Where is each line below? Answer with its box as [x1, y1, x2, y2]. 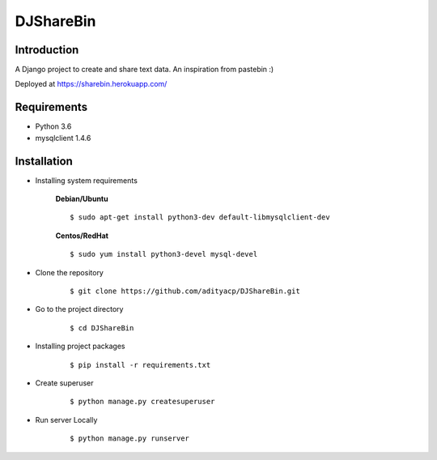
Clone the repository [35, 267, 104, 277]
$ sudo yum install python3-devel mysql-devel [70, 249, 258, 259]
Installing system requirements [35, 175, 138, 185]
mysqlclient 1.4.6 [35, 133, 91, 143]
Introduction [15, 43, 79, 57]
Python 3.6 [35, 121, 72, 131]
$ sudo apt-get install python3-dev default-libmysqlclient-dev [70, 213, 331, 222]
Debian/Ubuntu [55, 194, 108, 204]
